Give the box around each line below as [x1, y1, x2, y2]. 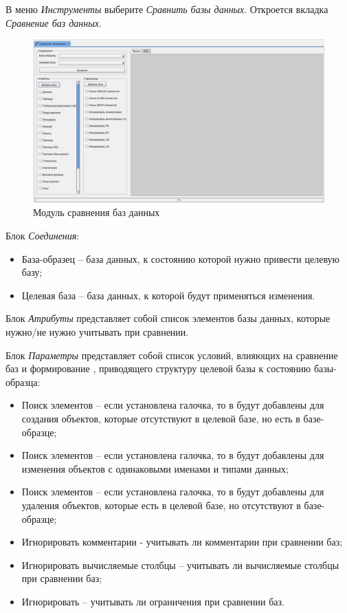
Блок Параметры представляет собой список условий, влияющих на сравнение [5, 347, 338, 362]
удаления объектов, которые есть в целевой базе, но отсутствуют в [21, 497, 301, 512]
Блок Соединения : [5, 228, 80, 243]
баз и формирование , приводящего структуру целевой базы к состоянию [5, 361, 311, 376]
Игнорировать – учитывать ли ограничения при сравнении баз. [21, 594, 284, 608]
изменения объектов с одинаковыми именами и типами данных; [21, 461, 289, 475]
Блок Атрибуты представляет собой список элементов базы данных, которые [5, 311, 331, 325]
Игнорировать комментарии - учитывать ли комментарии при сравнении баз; [21, 535, 343, 549]
